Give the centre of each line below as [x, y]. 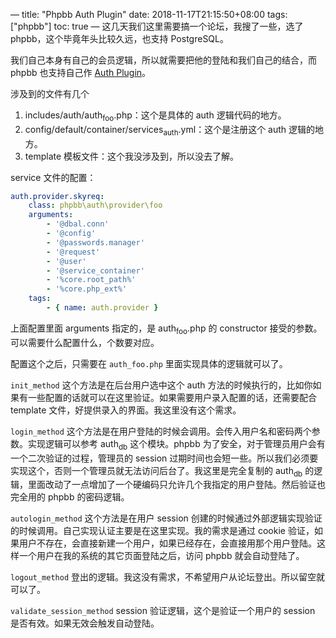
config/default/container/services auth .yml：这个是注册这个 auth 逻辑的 [170, 130]
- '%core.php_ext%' [87, 289]
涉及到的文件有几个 [50, 93]
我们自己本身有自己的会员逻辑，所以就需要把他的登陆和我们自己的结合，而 [163, 60]
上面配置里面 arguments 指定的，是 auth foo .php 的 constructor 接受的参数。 [166, 329]
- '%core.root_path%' [91, 280]
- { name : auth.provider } [102, 308]
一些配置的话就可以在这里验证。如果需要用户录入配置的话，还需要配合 [172, 397]
